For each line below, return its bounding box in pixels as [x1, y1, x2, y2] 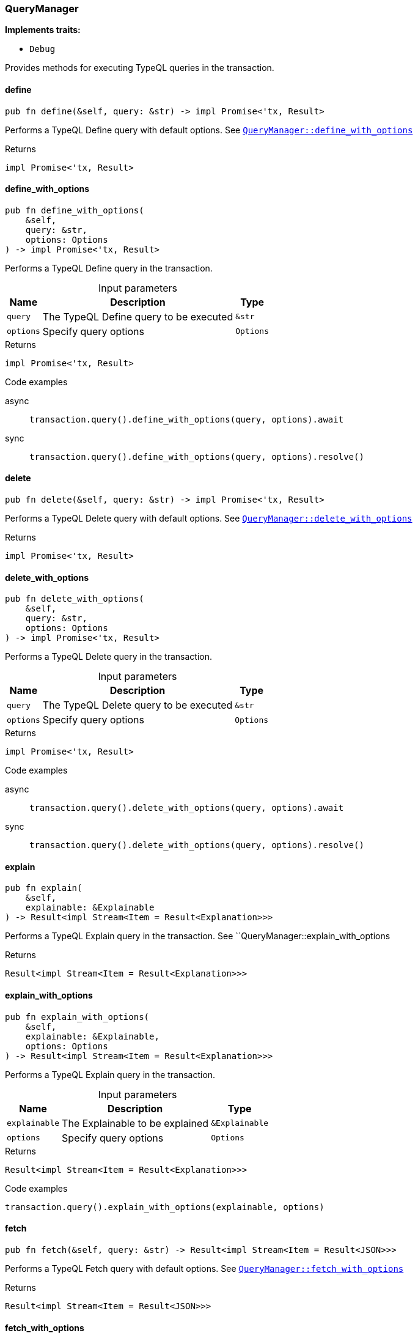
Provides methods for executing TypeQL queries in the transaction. [5, 62, 274, 73]
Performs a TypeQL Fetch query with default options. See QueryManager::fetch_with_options [5, 1263, 404, 1274]
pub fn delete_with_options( [5, 594, 144, 604]
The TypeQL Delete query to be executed [42, 699, 233, 712]
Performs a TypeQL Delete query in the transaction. [5, 651, 213, 662]
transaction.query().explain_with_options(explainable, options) [5, 1202, 324, 1212]
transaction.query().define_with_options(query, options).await [29, 414, 344, 424]
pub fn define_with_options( [5, 205, 144, 215]
